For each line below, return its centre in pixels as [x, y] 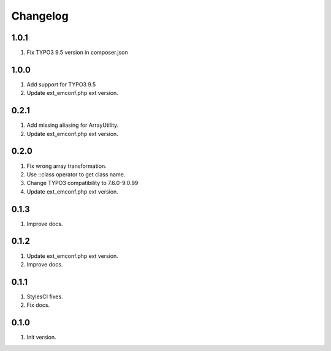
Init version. [41, 338]
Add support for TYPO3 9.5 [61, 84]
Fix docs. [38, 305]
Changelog [40, 16]
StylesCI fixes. [45, 296]
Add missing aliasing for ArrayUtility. [73, 125]
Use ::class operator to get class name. [76, 174]
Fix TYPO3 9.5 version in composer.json [77, 53]
